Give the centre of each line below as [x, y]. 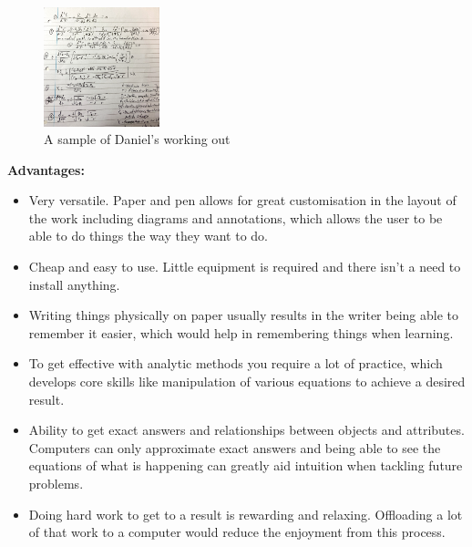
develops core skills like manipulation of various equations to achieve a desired [247, 382]
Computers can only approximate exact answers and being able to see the [235, 447]
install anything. [74, 284]
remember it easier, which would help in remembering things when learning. [241, 332]
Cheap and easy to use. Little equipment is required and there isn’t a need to [245, 267]
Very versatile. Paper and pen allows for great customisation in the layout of [242, 200]
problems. [56, 483]
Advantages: [46, 169]
